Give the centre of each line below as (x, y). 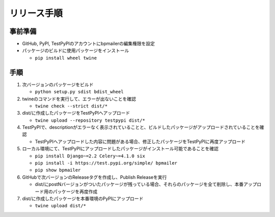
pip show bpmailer (58, 170)
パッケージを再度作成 (75, 192)
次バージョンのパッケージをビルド (58, 85)
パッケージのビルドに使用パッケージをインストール (76, 50)
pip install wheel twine (66, 58)
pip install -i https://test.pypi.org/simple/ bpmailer (106, 163)
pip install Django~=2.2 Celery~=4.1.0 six (90, 156)
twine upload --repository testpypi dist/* (90, 120)
